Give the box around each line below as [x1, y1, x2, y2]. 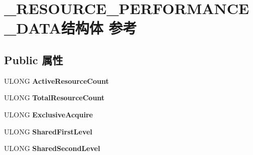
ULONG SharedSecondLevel [4, 143, 100, 153]
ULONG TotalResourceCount [4, 92, 105, 103]
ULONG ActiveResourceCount [4, 75, 109, 86]
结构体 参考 [61, 18, 137, 38]
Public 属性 [4, 52, 63, 67]
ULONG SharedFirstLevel [4, 126, 92, 136]
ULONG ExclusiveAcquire [4, 109, 93, 119]
